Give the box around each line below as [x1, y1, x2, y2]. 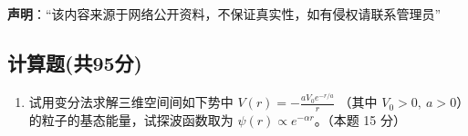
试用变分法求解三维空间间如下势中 [28, 92, 234, 112]
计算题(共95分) [7, 48, 142, 76]
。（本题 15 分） [314, 110, 407, 129]
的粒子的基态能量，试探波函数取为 [28, 110, 234, 129]
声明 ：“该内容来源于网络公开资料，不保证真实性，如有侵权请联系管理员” [7, 5, 442, 23]
